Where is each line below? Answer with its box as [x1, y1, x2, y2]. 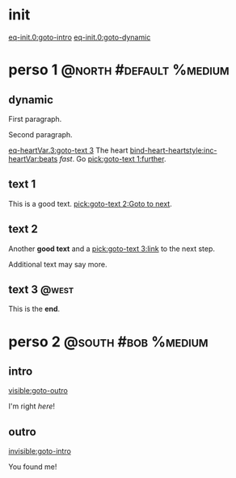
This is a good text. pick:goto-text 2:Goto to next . [8, 199, 172, 208]
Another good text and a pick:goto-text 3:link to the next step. [8, 244, 216, 254]
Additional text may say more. [8, 259, 107, 269]
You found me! [8, 462, 57, 472]
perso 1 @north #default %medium [8, 61, 230, 79]
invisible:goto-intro [8, 447, 71, 456]
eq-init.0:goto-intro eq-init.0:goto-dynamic [8, 32, 151, 42]
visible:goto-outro [8, 386, 69, 396]
